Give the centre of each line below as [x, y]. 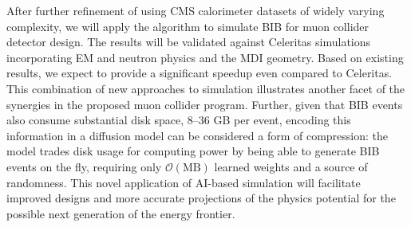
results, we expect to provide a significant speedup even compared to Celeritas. [200, 73]
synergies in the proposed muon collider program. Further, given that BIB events [205, 104]
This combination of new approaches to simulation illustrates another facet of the [206, 88]
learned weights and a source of [291, 166]
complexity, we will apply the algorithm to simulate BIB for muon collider [188, 26]
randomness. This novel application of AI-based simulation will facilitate [184, 182]
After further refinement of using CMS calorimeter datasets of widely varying [196, 10]
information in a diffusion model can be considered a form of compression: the [198, 135]
